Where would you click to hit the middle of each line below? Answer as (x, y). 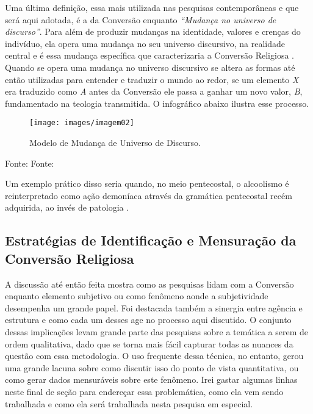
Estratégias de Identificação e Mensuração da (151, 240)
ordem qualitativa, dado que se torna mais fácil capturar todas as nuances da (149, 343)
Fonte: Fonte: (30, 163)
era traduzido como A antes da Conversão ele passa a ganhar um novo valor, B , (154, 91)
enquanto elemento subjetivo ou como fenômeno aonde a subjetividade (137, 296)
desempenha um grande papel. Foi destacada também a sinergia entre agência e (154, 307)
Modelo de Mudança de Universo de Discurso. (115, 142)
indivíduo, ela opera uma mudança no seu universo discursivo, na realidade (145, 43)
